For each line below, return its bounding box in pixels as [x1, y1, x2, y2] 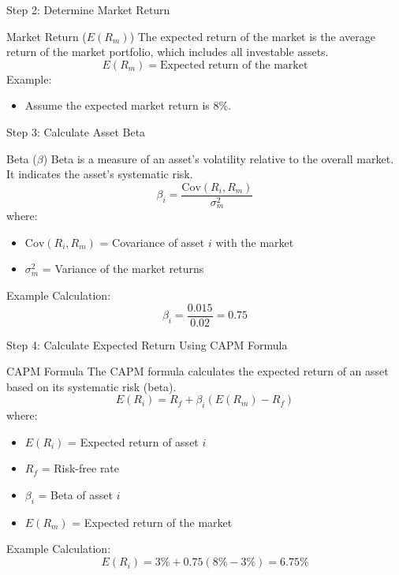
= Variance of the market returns [42, 260, 204, 277]
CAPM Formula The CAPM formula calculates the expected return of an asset [6, 363, 389, 379]
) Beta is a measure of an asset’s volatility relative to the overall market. [43, 150, 394, 166]
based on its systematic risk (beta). [6, 378, 177, 394]
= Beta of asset [38, 487, 113, 503]
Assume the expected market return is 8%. [24, 97, 232, 114]
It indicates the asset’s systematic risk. [6, 166, 193, 182]
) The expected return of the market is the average [129, 28, 375, 44]
